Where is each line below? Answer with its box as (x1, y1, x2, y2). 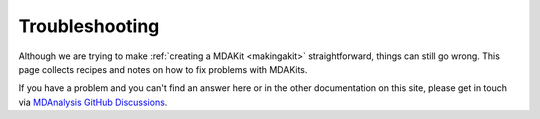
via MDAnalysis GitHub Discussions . (18, 96, 168, 108)
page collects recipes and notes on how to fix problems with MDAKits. (18, 63, 308, 75)
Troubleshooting (18, 15, 160, 37)
